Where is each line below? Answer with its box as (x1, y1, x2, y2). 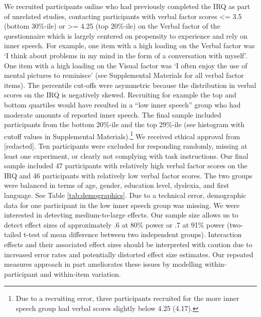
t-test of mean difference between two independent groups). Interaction (23, 229, 242, 240)
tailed (4, 229, 22, 240)
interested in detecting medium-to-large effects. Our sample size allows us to (4, 209, 238, 220)
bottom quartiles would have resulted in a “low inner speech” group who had (4, 99, 241, 110)
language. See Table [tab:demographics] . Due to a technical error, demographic (4, 189, 246, 200)
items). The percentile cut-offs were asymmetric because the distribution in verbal (4, 79, 256, 90)
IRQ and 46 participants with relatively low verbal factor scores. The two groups (4, 170, 252, 180)
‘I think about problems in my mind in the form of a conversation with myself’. (4, 50, 247, 60)
